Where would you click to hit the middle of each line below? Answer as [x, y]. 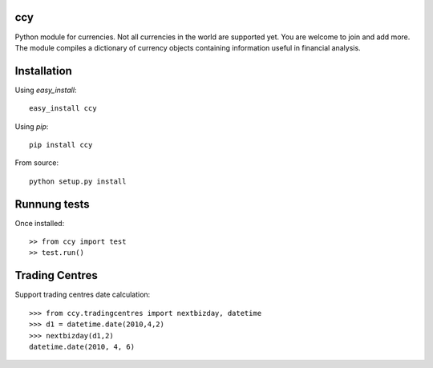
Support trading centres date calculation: [83, 295]
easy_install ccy [63, 109]
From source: [37, 163]
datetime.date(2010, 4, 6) [82, 346]
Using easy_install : [46, 90]
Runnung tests [52, 204]
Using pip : [32, 126]
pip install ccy [61, 145]
